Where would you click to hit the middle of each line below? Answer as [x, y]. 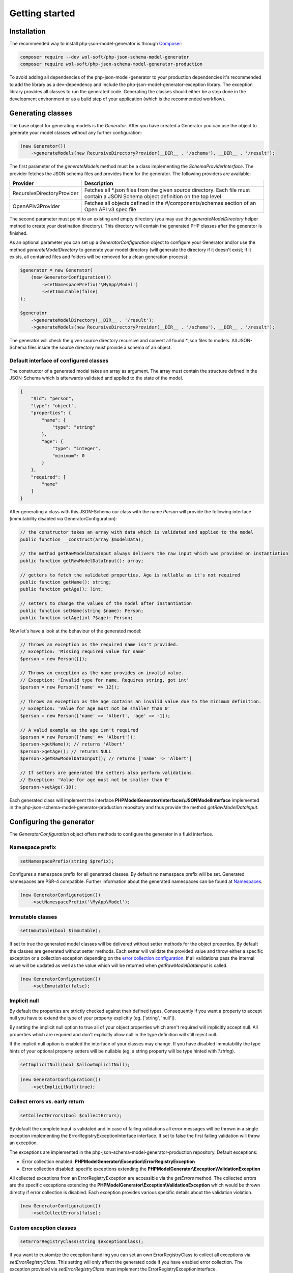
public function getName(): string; [66, 582]
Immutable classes [33, 917]
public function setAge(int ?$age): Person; [77, 618]
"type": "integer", [77, 449]
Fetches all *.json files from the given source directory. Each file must [167, 190]
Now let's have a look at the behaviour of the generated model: [76, 631]
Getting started [42, 13]
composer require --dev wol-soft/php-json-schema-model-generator [105, 57]
